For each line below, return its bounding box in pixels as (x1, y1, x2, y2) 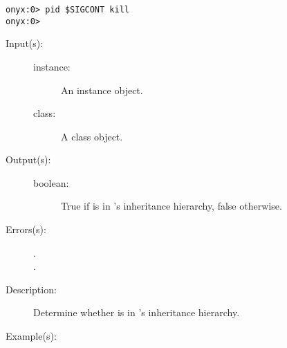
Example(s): (6, 329, 57, 343)
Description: (6, 282, 57, 296)
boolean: (33, 175, 69, 190)
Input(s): (6, 36, 44, 51)
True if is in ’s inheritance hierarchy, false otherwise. (61, 199, 282, 213)
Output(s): (6, 152, 51, 167)
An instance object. (61, 82, 143, 97)
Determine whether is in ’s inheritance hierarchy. (33, 305, 240, 320)
